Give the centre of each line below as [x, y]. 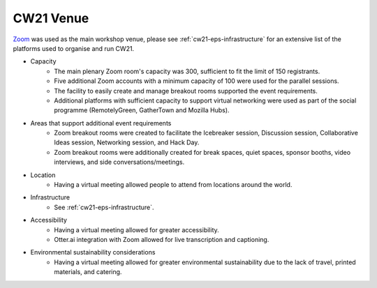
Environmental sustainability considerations [93, 252]
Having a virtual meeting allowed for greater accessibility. [136, 229]
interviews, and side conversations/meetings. [119, 162]
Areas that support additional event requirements [101, 123]
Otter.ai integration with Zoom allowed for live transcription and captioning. [162, 239]
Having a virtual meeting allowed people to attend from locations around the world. [173, 185]
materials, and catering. [88, 272]
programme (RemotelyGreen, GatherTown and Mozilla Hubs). [142, 110]
